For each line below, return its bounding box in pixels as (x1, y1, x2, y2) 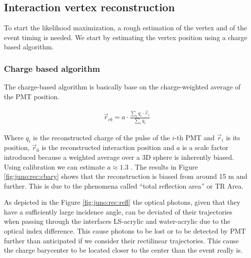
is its (226, 132, 240, 142)
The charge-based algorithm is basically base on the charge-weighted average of (4, 82, 241, 92)
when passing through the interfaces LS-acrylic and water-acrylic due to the (4, 216, 231, 226)
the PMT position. (4, 91, 59, 101)
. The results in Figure (131, 161, 198, 172)
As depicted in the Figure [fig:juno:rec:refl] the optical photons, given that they (4, 197, 241, 207)
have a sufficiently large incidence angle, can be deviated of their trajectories (4, 206, 232, 216)
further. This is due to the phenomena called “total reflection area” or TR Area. (4, 180, 244, 191)
